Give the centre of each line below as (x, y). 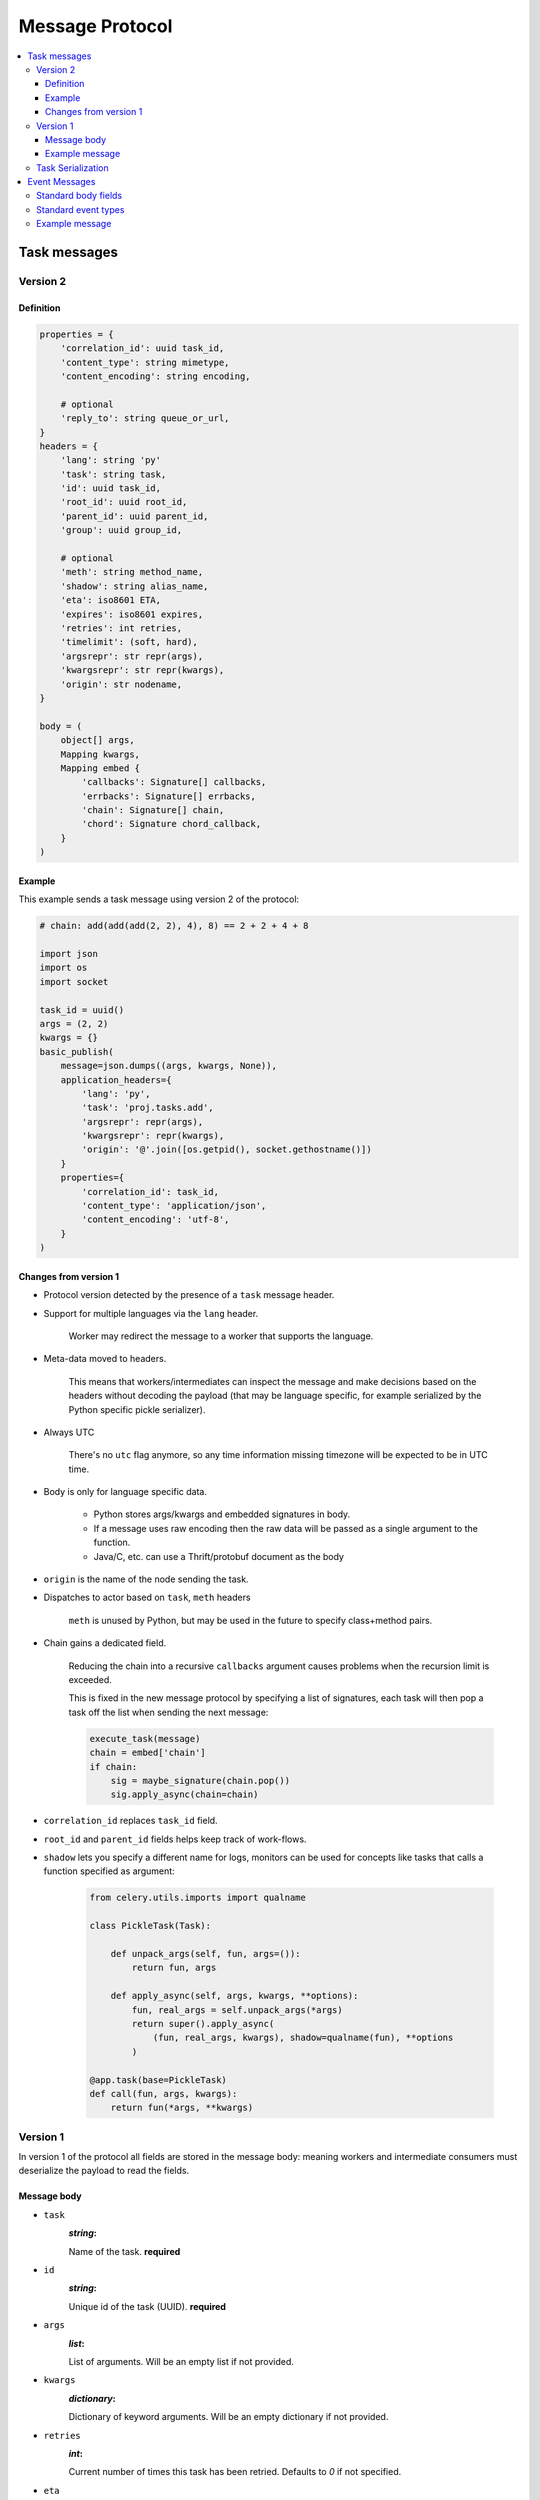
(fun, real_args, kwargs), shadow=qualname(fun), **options (303, 2038)
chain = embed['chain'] (148, 1753)
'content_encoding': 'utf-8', (155, 1219)
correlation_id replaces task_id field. (131, 1821)
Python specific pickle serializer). (137, 1409)
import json (69, 953)
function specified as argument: (109, 1871)
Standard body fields (79, 196)
